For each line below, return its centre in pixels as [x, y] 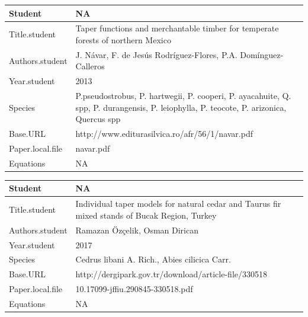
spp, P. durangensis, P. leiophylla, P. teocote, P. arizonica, [181, 107]
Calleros [90, 66]
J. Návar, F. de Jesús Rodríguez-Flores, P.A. [156, 54]
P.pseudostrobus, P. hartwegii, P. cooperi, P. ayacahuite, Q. [183, 96]
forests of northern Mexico [123, 39]
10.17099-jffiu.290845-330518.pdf [134, 289]
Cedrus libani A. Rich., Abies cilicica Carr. [153, 259]
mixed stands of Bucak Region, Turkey [146, 215]
